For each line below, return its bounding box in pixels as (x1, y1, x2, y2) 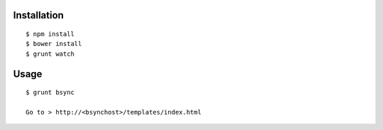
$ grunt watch (26, 49, 74, 58)
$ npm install (26, 30, 74, 38)
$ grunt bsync (26, 88, 74, 97)
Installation (13, 9, 64, 21)
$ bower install (26, 40, 82, 48)
